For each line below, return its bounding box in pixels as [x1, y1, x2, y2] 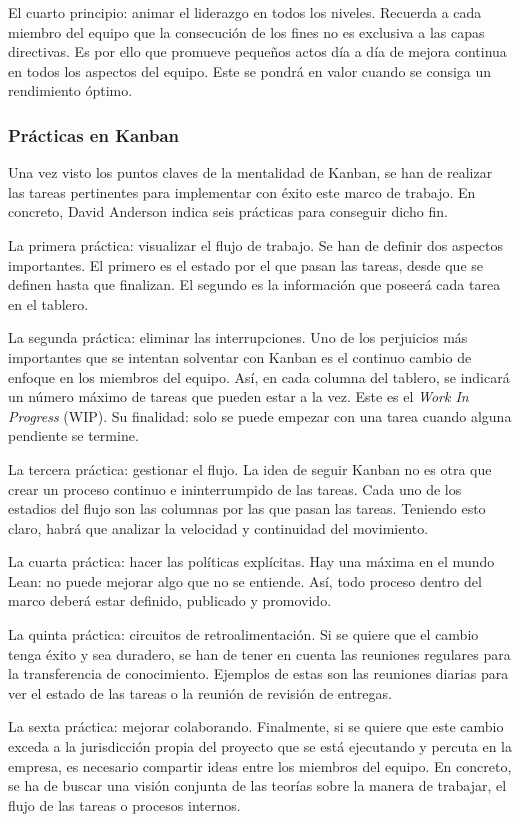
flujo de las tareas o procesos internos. [8, 794, 241, 815]
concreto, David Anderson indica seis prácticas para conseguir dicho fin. [8, 201, 448, 222]
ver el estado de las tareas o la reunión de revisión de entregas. [8, 682, 392, 703]
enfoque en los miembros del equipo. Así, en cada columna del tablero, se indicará [8, 366, 510, 387]
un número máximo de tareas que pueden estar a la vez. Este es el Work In [8, 386, 469, 407]
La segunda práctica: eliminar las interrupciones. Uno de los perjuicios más [8, 327, 468, 348]
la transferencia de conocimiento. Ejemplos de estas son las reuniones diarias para [8, 663, 509, 684]
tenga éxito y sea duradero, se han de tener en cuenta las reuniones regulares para [8, 643, 511, 664]
